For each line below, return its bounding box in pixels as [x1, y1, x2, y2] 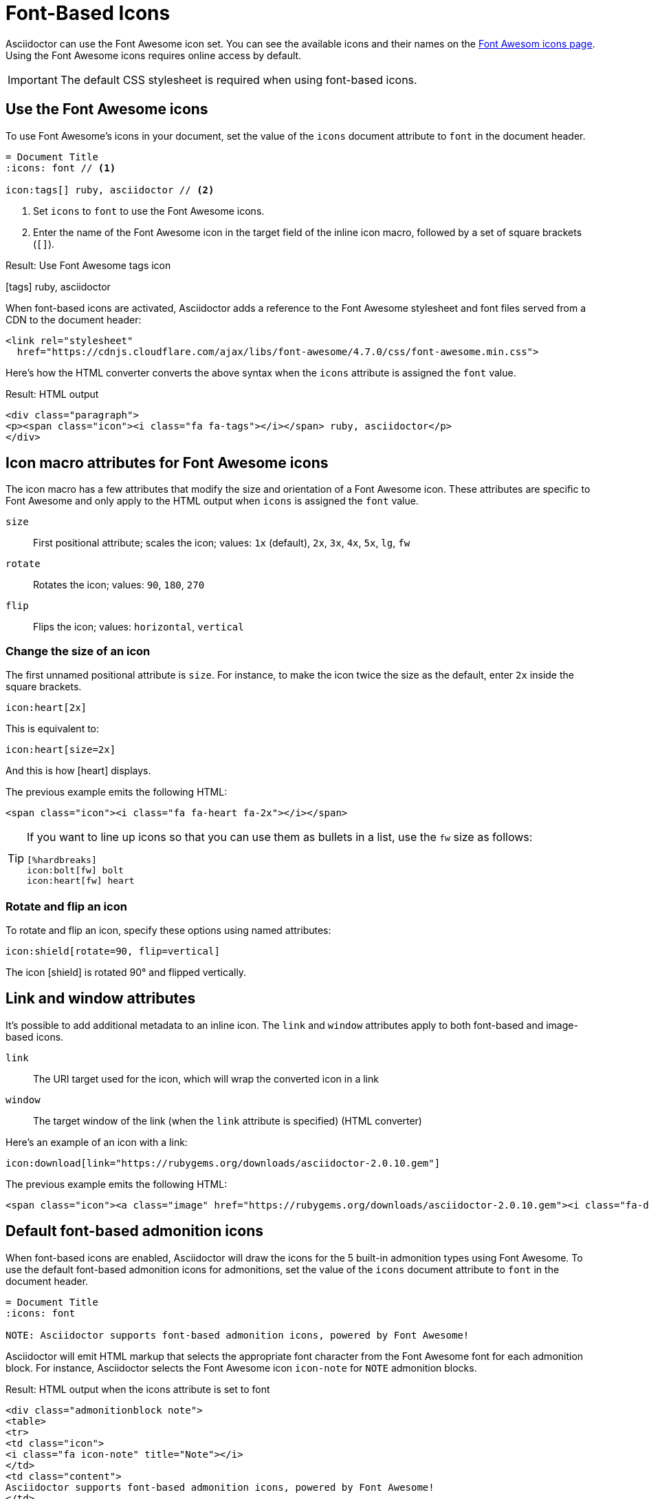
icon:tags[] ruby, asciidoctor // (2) [5, 184, 214, 195]
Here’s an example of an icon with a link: [5, 1136, 188, 1148]
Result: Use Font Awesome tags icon [5, 259, 171, 271]
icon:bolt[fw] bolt [27, 865, 124, 876]
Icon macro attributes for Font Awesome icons [5, 454, 329, 472]
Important [8, 72, 58, 87]
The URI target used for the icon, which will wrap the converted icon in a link [33, 1072, 379, 1085]
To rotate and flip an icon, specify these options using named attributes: [5, 924, 331, 936]
